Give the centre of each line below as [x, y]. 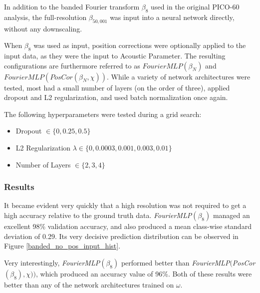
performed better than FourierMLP [175, 262]
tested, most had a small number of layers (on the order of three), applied [117, 87]
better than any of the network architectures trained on [89, 284]
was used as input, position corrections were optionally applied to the [140, 45]
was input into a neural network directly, [172, 17]
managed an [231, 215]
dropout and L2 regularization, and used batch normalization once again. [116, 97]
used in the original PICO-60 [195, 6]
